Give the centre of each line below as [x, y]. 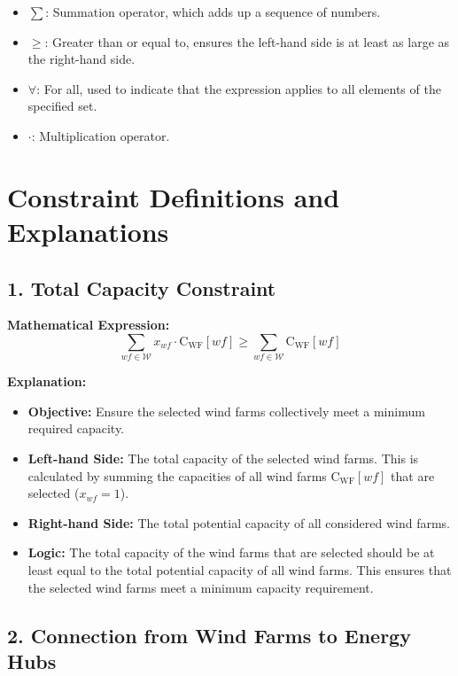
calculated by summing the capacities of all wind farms [177, 475]
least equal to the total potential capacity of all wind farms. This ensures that [240, 570]
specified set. [62, 106]
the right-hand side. [82, 59]
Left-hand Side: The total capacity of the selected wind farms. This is [223, 458]
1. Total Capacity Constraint [142, 287]
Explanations [88, 231]
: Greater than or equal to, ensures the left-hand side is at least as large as [247, 41]
